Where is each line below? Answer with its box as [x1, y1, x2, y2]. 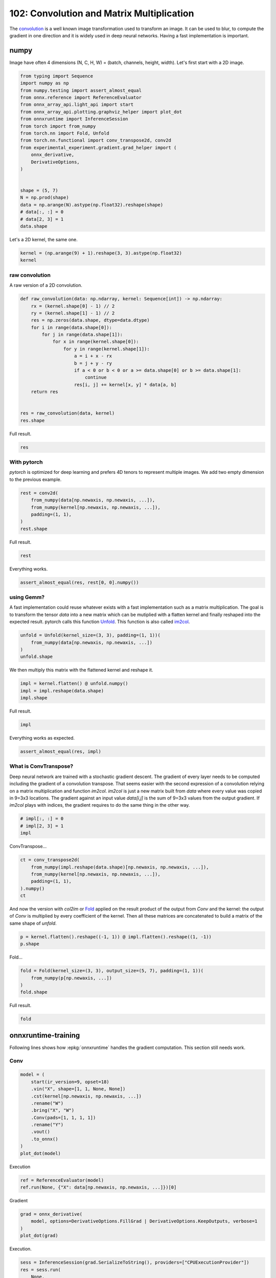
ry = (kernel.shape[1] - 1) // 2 [31, 310, 115, 316]
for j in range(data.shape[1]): [41, 332, 123, 337]
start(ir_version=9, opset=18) [31, 1079, 109, 1085]
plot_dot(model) [20, 1150, 61, 1156]
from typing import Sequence [20, 73, 94, 79]
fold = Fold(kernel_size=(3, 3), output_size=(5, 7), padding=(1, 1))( [20, 968, 204, 974]
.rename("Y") [31, 1122, 64, 1128]
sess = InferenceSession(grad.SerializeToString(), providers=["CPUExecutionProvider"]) [20, 1260, 250, 1265]
